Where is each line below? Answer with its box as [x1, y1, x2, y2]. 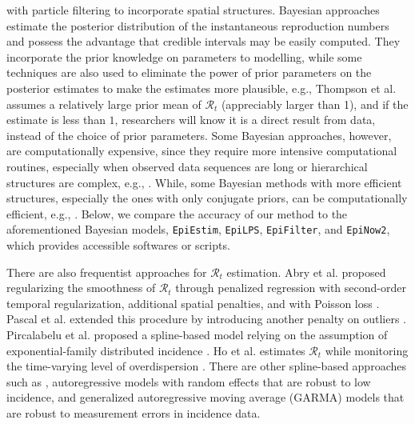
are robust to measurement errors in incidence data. [6, 404, 261, 421]
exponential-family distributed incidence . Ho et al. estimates [6, 342, 305, 358]
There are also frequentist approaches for [6, 263, 207, 280]
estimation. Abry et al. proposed [226, 263, 386, 280]
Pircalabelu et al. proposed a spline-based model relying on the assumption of [6, 326, 388, 342]
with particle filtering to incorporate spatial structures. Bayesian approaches [6, 2, 380, 18]
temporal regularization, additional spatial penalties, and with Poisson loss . [6, 294, 380, 311]
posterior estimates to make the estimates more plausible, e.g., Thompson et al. [6, 79, 397, 96]
